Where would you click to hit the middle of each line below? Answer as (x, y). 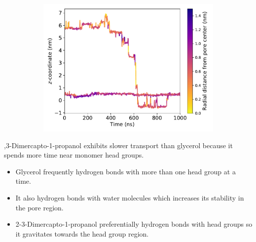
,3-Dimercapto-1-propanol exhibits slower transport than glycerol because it (118, 145)
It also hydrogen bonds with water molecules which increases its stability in (130, 197)
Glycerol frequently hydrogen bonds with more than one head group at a (126, 171)
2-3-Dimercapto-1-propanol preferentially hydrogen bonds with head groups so (134, 224)
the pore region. (39, 207)
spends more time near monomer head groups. (74, 155)
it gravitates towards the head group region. (82, 233)
